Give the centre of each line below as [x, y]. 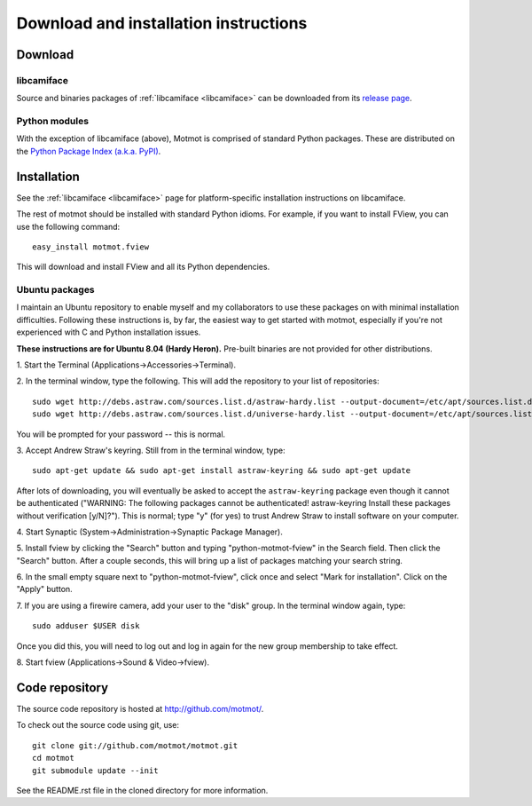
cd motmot [53, 758]
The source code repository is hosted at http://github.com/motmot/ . [140, 708]
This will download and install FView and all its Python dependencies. [143, 267]
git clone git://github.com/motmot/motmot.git [135, 745]
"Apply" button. [44, 589]
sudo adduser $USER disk [86, 626]
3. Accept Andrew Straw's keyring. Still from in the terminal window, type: [151, 450]
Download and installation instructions [162, 23]
